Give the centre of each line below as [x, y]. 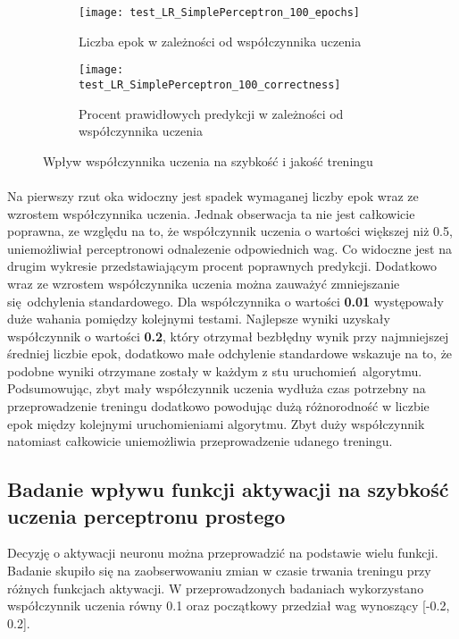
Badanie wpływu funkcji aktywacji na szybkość [228, 489]
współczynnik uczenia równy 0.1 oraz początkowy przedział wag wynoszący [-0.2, [229, 605]
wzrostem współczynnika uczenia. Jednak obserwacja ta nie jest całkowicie [211, 213]
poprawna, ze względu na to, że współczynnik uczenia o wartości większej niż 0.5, [230, 231]
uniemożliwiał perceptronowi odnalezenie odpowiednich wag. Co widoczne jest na [229, 248]
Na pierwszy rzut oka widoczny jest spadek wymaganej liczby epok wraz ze [213, 195]
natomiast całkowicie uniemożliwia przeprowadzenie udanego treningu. [200, 441]
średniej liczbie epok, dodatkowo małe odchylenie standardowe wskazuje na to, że [230, 353]
